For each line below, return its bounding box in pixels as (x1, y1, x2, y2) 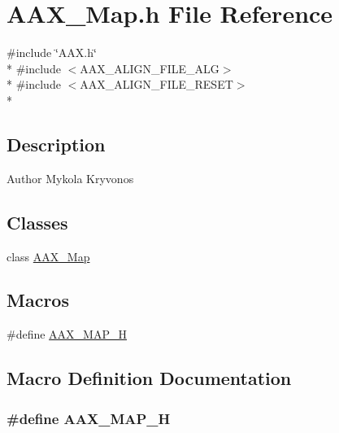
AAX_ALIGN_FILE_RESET (80, 76, 233, 93)
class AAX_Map (7, 247, 90, 265)
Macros (7, 287, 69, 313)
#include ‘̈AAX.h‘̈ (7, 44, 97, 61)
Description (7, 131, 106, 156)
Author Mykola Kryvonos (7, 169, 134, 186)
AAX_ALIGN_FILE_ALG (80, 59, 219, 77)
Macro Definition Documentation (7, 365, 292, 391)
